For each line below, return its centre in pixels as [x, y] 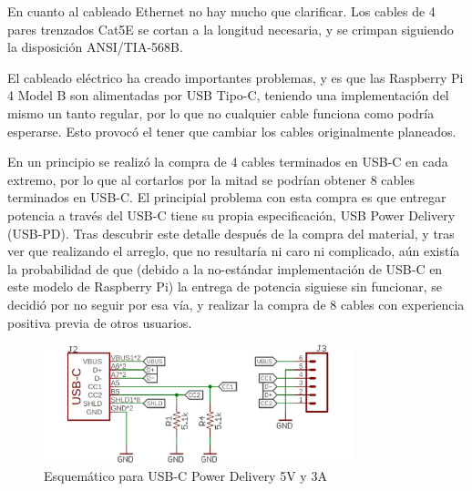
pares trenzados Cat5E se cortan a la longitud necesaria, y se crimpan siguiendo [231, 29]
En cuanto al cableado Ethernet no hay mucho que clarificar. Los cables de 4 [221, 11]
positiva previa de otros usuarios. [100, 322]
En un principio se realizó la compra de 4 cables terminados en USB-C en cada [228, 162]
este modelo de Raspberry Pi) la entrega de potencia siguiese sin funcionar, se [225, 286]
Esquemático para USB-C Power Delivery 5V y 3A [185, 476]
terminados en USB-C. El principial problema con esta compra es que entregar [227, 197]
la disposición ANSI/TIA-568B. [95, 47]
